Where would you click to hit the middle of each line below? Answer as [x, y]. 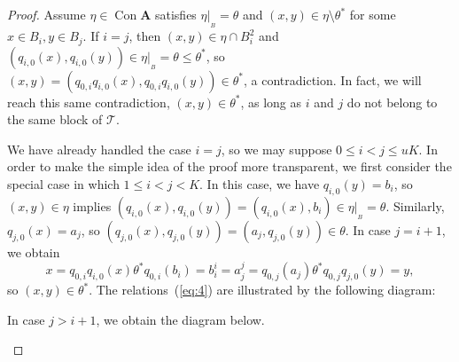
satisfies [175, 14]
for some [373, 14]
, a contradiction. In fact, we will [333, 79]
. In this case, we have [260, 184]
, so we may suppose [276, 149]
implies [92, 205]
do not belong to [392, 102]
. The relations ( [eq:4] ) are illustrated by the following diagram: [262, 290]
